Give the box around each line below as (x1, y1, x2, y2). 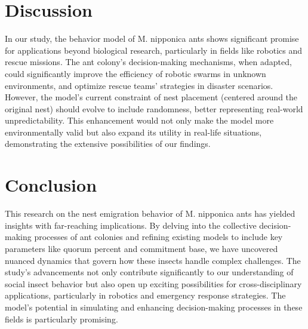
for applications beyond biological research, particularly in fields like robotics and (5, 44, 302, 56)
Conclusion (5, 173, 97, 197)
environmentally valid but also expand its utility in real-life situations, (5, 125, 262, 138)
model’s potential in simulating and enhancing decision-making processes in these (5, 300, 303, 313)
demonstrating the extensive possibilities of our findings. (5, 137, 211, 150)
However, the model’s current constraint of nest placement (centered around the (5, 91, 298, 103)
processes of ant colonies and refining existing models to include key (34, 230, 283, 243)
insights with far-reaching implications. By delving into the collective (5, 219, 257, 231)
